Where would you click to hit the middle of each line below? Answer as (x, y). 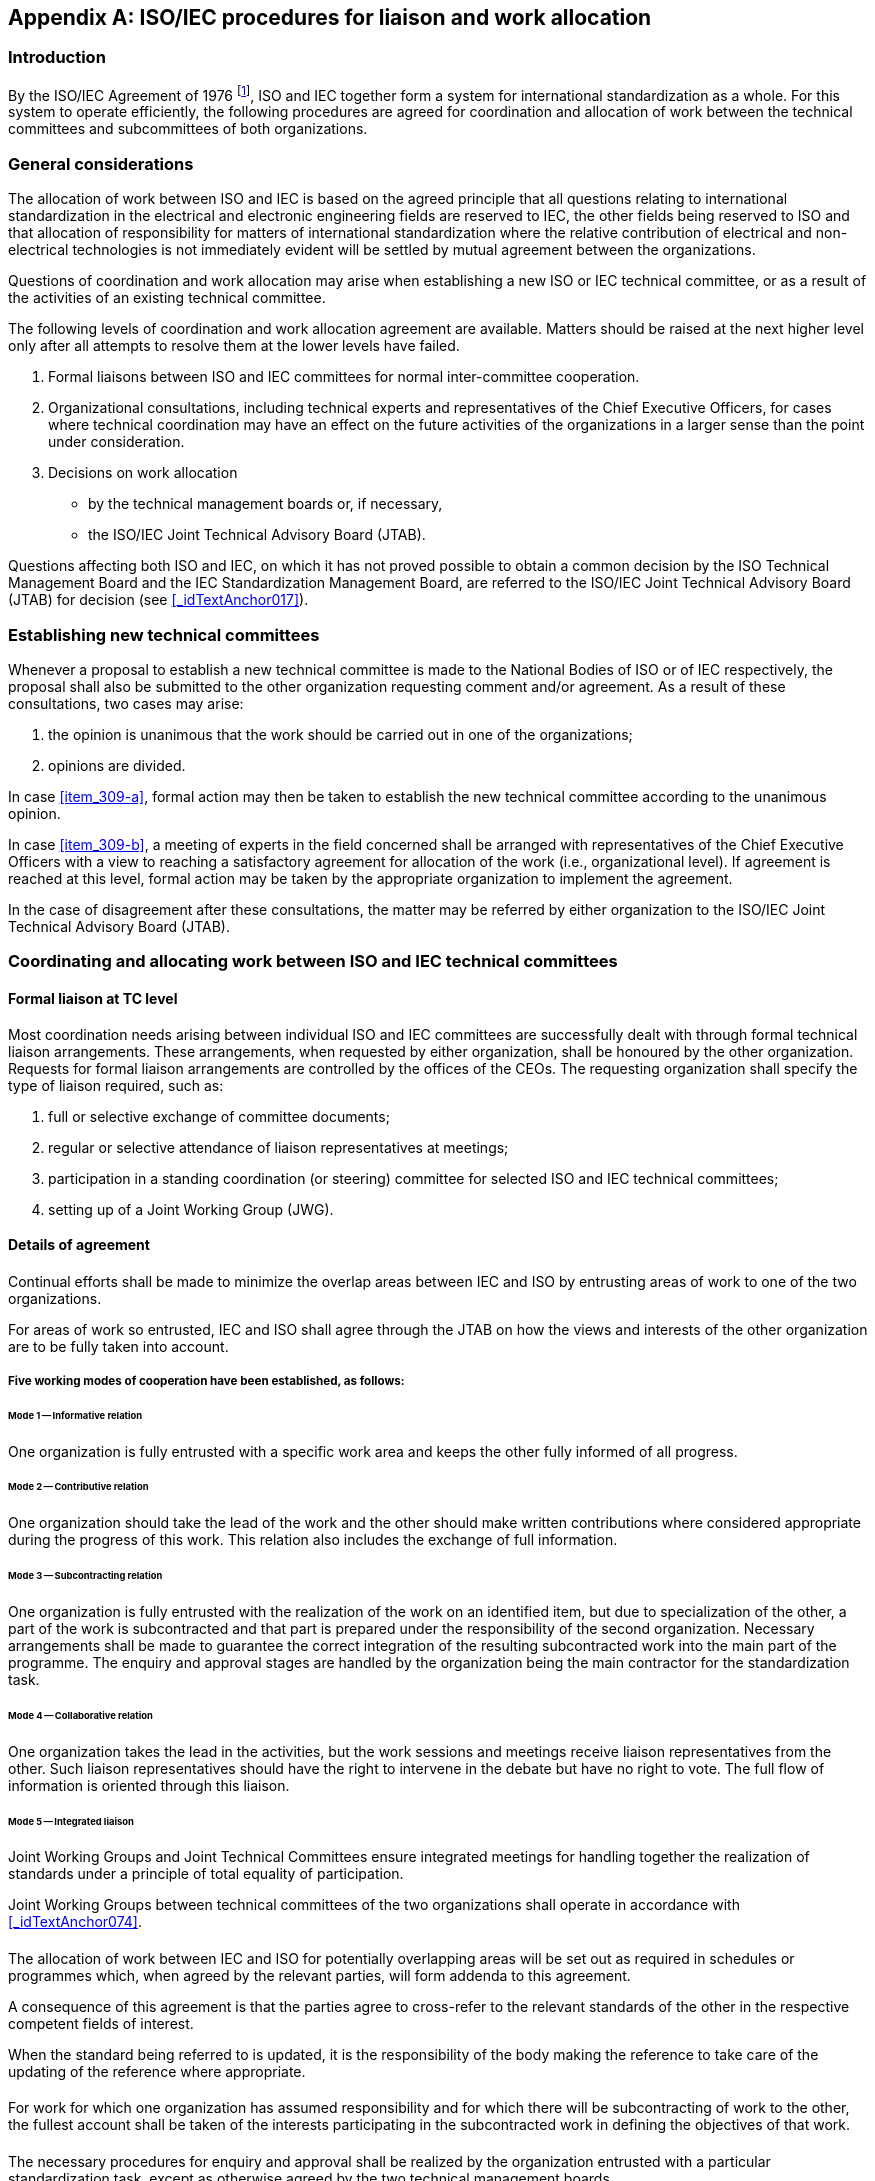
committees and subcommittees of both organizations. (188, 129)
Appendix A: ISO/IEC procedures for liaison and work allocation (330, 17)
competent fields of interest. (101, 2023)
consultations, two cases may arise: (126, 703)
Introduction (57, 57)
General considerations (101, 163)
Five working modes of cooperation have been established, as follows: (206, 1380)
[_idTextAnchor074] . (75, 1922)
